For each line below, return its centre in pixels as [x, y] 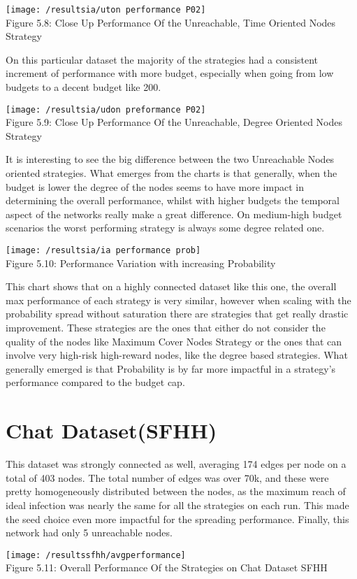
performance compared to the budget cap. [95, 382]
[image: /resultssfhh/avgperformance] [96, 555]
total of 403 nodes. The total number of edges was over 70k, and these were [167, 477]
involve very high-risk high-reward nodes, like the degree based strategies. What [177, 355]
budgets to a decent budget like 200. [83, 87]
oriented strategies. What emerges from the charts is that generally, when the [172, 173]
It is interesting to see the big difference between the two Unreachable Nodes [170, 159]
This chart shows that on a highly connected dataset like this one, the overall [171, 286]
